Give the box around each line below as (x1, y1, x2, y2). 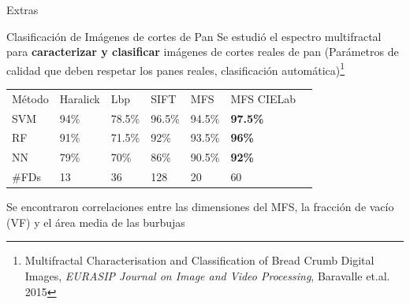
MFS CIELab (230, 90, 296, 106)
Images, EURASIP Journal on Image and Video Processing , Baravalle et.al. (24, 268, 390, 284)
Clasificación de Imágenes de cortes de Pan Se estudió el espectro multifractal (6, 28, 382, 44)
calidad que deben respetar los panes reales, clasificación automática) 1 (6, 59, 345, 78)
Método (12, 90, 49, 106)
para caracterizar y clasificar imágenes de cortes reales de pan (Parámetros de (6, 43, 399, 60)
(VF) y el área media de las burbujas (6, 213, 185, 230)
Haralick (59, 90, 100, 106)
